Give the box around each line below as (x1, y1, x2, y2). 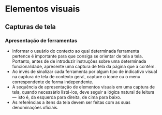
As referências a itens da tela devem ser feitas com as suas (12, 99, 131, 105)
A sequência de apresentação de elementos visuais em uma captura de (12, 84, 155, 90)
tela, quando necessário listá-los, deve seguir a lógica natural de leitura (12, 89, 155, 95)
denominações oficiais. (12, 104, 59, 110)
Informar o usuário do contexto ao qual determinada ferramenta (12, 48, 139, 54)
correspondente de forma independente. (12, 79, 93, 85)
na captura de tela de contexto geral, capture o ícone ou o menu (12, 73, 141, 79)
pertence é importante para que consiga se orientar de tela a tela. (12, 53, 143, 59)
